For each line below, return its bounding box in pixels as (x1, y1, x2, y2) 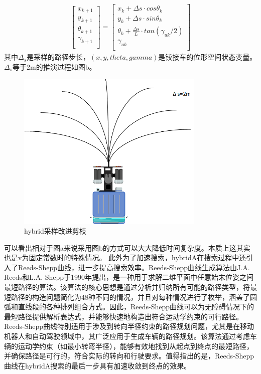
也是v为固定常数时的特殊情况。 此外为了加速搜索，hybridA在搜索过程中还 (4, 252, 246, 263)
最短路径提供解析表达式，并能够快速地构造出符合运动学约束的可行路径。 (4, 311, 243, 321)
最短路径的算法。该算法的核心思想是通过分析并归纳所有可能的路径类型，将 (4, 282, 250, 292)
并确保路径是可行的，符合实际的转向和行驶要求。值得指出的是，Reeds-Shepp (4, 350, 254, 361)
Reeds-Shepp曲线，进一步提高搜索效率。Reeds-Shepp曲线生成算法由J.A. (18, 262, 250, 272)
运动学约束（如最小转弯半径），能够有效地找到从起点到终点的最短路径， (18, 340, 253, 351)
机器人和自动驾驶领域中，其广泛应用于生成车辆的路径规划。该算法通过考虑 (4, 331, 250, 341)
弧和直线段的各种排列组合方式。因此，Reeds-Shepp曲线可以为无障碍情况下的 (4, 301, 254, 312)
